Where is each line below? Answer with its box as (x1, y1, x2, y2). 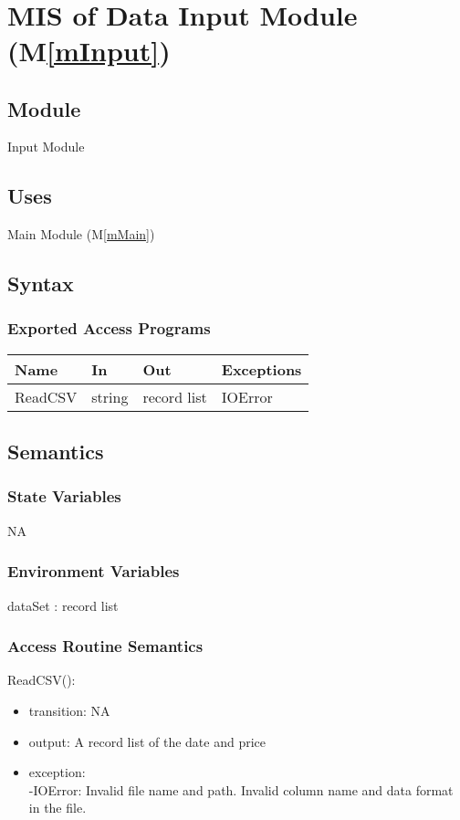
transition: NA (28, 700, 110, 720)
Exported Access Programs (7, 317, 211, 340)
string (91, 385, 129, 407)
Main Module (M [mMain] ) (7, 225, 155, 244)
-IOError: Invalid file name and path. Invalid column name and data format (28, 780, 454, 799)
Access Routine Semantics (7, 635, 204, 657)
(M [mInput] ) (7, 31, 171, 68)
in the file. (28, 798, 87, 817)
